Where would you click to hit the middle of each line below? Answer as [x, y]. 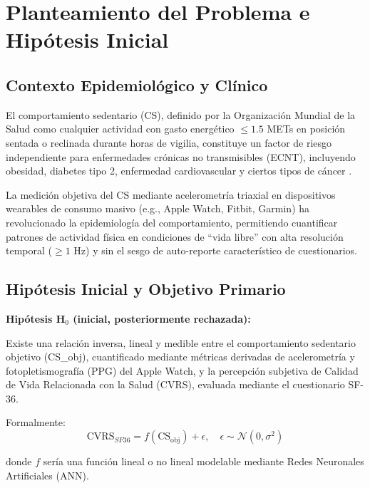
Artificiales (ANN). [47, 475]
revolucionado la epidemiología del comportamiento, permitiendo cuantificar [172, 222]
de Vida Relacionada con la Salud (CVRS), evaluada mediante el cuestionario [175, 384]
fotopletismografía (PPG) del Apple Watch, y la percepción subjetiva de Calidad [182, 370]
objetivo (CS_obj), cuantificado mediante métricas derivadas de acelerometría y [180, 357]
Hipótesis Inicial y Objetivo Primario [146, 289]
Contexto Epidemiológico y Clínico [137, 84]
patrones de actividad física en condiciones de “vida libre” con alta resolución [175, 236]
